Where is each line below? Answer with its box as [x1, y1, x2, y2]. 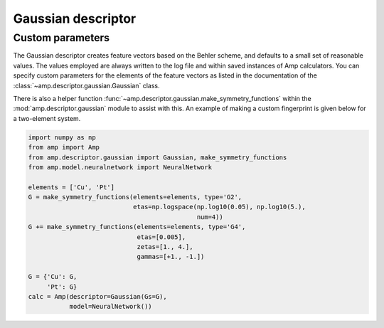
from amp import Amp [28, 143, 100, 152]
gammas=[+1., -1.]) [137, 253, 205, 261]
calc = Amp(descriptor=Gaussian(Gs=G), [28, 292, 167, 300]
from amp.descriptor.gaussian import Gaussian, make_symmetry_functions [28, 153, 287, 162]
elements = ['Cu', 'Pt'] [28, 183, 115, 191]
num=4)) [196, 213, 223, 221]
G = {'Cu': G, [28, 273, 78, 281]
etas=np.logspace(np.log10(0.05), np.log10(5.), [132, 203, 306, 211]
